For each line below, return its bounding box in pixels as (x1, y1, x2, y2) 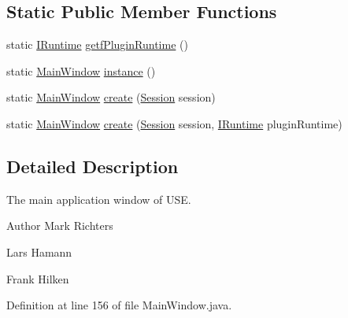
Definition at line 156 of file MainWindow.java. (6, 297, 232, 313)
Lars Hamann (6, 243, 72, 260)
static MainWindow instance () (6, 62, 156, 79)
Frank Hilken (6, 270, 69, 287)
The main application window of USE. (6, 190, 191, 207)
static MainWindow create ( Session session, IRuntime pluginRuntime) (6, 115, 342, 131)
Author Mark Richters (6, 217, 113, 234)
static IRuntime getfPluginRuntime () (6, 36, 188, 53)
